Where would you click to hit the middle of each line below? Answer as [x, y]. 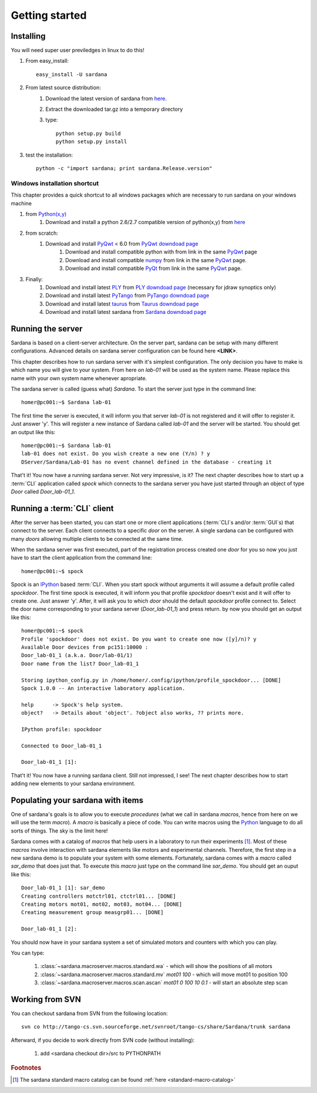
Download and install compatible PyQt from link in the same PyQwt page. [154, 268]
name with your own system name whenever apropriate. [79, 378]
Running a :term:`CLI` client [62, 508]
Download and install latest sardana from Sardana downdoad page [126, 312]
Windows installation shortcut [55, 183]
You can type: [28, 953]
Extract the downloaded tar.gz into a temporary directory [114, 109]
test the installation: [49, 155]
